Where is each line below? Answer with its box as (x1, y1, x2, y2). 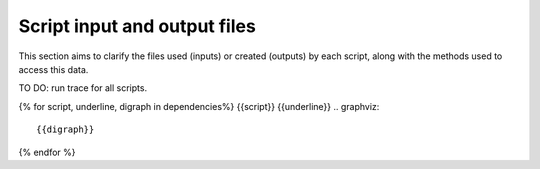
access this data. (18, 63, 89, 75)
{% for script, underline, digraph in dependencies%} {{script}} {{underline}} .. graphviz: (18, 100, 380, 112)
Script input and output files (18, 15, 257, 37)
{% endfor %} (18, 146, 76, 158)
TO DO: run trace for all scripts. (18, 82, 148, 94)
